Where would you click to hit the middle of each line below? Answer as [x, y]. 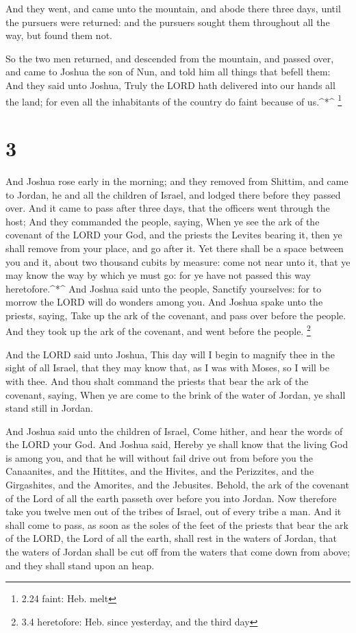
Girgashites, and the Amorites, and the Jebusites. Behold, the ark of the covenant [177, 485]
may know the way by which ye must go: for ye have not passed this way [158, 275]
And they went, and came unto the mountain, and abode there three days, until [173, 8]
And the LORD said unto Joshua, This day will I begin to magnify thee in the [170, 354]
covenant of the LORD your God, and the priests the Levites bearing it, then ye [174, 235]
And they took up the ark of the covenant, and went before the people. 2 [158, 330]
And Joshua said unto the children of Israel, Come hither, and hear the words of [174, 431]
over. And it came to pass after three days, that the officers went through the [168, 208]
